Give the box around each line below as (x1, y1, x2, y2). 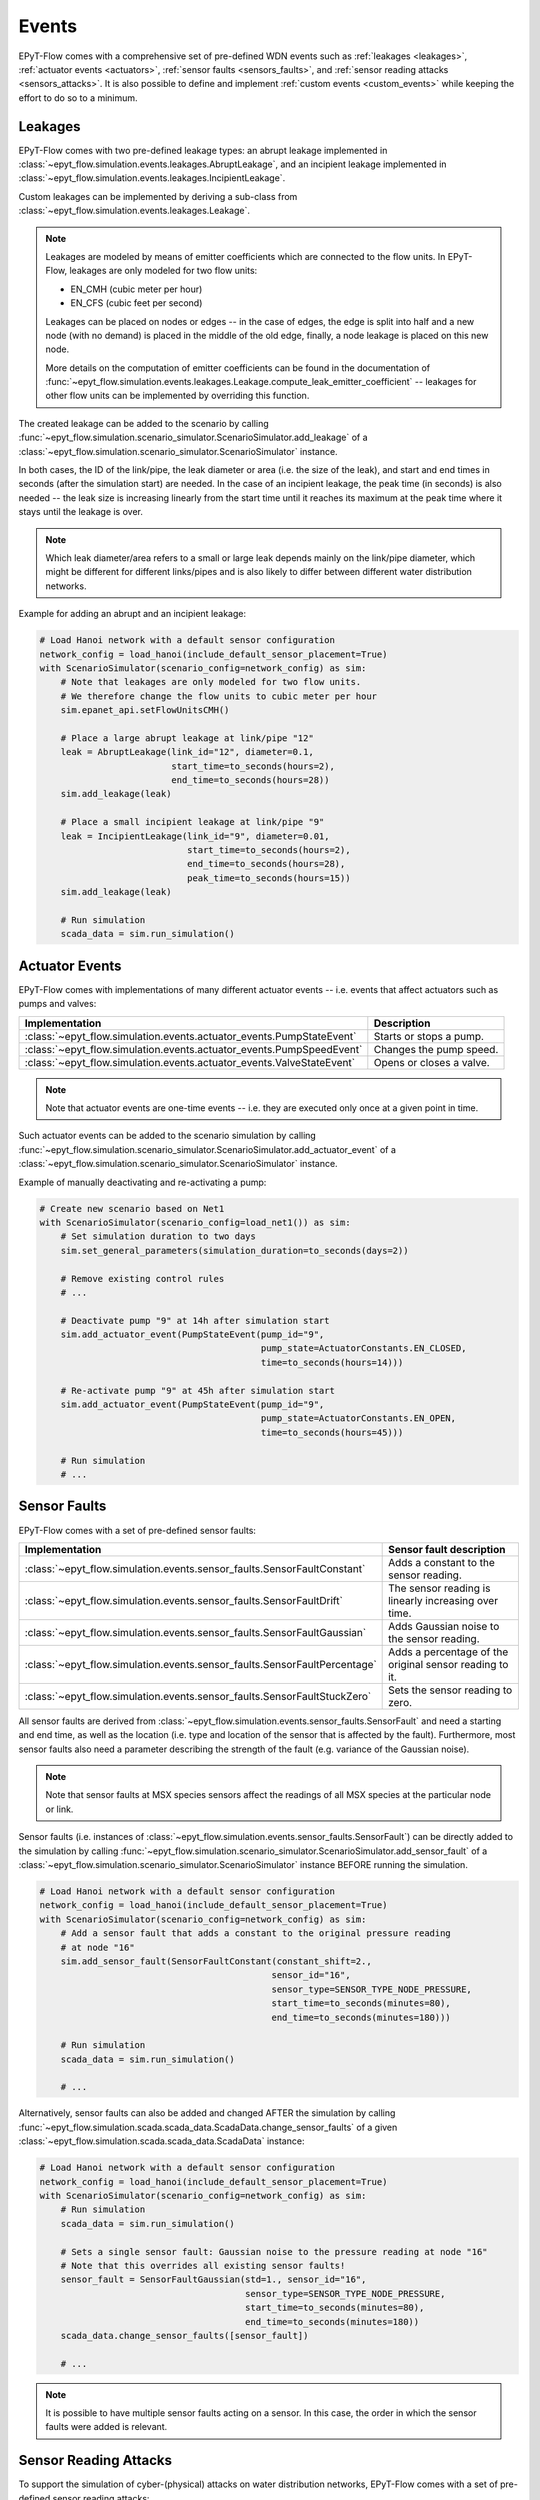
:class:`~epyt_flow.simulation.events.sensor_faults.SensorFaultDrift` (24, 1593, 344, 1607)
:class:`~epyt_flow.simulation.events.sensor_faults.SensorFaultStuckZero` (24, 1689, 372, 1703)
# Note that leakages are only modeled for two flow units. (60, 676, 362, 688)
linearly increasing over (388, 1593, 499, 1607)
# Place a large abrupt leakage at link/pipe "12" (60, 732, 314, 744)
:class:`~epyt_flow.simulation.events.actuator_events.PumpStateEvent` (24, 1029, 357, 1043)
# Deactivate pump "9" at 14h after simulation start (60, 1315, 330, 1326)
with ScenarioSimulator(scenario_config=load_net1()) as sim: (39, 1216, 351, 1228)
